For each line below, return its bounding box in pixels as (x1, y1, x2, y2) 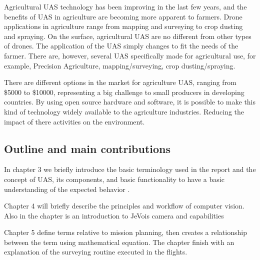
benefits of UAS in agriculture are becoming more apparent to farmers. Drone (4, 11, 242, 21)
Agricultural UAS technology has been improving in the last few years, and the (4, 1, 247, 11)
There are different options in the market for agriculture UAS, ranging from (4, 77, 236, 87)
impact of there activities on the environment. (4, 116, 145, 126)
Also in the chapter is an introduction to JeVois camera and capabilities (4, 210, 224, 220)
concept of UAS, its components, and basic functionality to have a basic (4, 173, 224, 184)
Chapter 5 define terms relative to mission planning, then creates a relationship (4, 227, 247, 237)
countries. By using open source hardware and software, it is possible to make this (4, 96, 256, 107)
